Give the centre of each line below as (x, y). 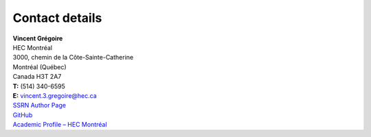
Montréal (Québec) (40, 67)
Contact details (57, 18)
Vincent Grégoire (38, 38)
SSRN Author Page (40, 105)
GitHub (23, 115)
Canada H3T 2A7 (37, 77)
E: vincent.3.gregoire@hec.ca (55, 95)
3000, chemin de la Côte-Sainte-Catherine (73, 58)
